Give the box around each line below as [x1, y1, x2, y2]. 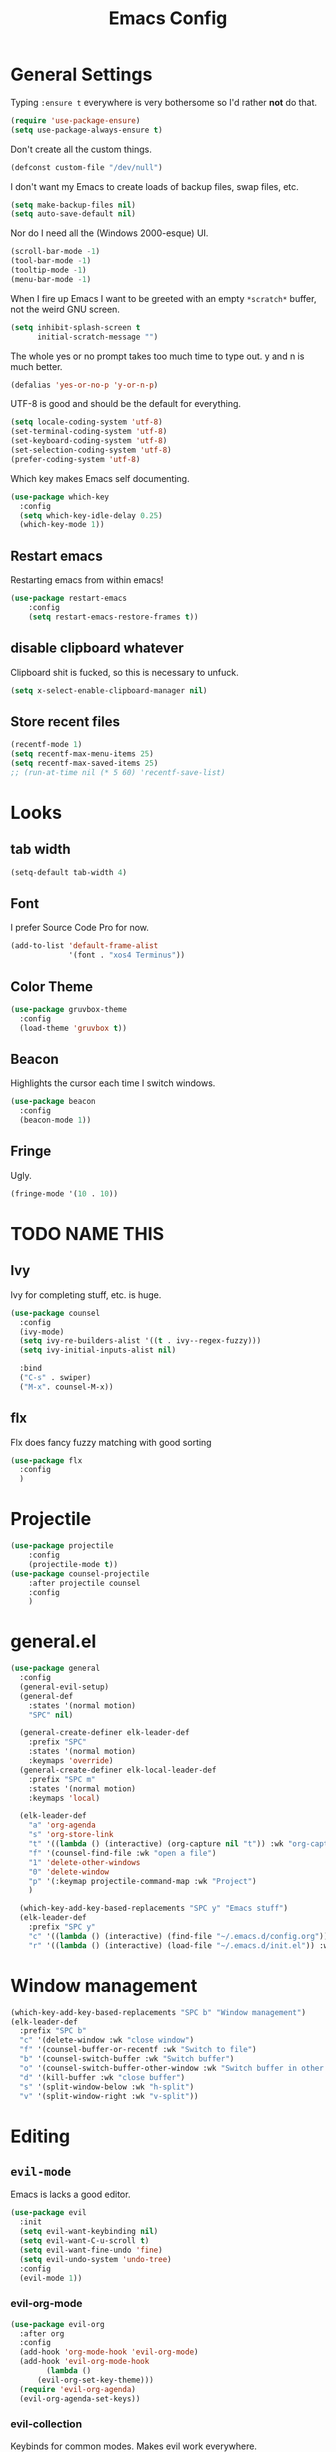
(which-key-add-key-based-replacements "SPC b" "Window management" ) [10, 2007, 307, 2017]
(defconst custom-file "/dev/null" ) [10, 162, 163, 172]
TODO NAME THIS [10, 1222, 165, 1245]
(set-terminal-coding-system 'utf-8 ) [10, 427, 168, 437]
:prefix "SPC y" [28, 1922, 97, 1932]
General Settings [10, 63, 153, 86]
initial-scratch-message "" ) [36, 332, 159, 342]
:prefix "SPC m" [28, 1774, 97, 1784]
